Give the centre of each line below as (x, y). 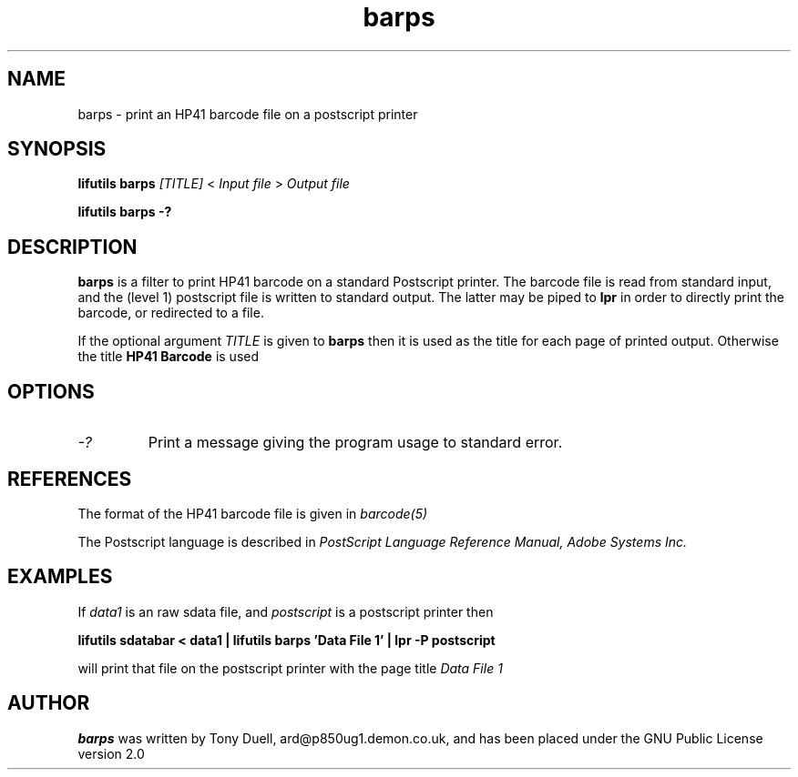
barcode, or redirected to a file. (171, 313)
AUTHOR (49, 703)
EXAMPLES (60, 577)
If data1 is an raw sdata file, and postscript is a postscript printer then (286, 611)
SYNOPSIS (57, 149)
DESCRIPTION (72, 247)
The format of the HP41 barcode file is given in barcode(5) (253, 513)
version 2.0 (111, 753)
